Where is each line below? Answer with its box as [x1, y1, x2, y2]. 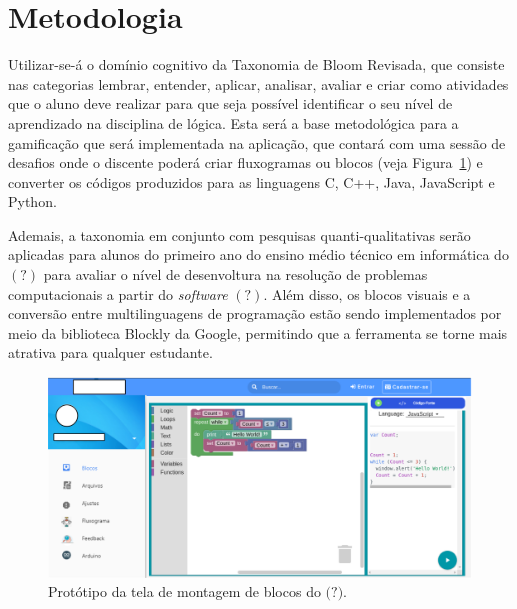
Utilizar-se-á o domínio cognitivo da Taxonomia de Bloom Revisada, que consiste [8, 54, 505, 75]
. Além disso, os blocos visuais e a [263, 283, 471, 304]
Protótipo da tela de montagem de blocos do [48, 581, 321, 602]
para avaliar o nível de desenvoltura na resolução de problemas [43, 264, 428, 285]
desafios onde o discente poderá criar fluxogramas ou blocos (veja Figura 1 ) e [8, 152, 483, 173]
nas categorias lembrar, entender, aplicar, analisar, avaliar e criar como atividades [8, 73, 509, 94]
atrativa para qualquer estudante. [8, 342, 213, 363]
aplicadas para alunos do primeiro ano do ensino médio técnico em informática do [8, 244, 509, 265]
